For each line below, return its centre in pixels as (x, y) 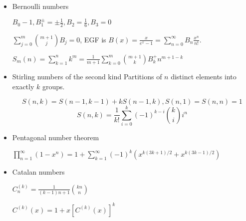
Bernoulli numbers (40, 6)
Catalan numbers (38, 172)
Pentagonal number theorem (56, 137)
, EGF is (93, 39)
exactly (23, 86)
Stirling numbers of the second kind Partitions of (87, 76)
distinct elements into (204, 76)
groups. (53, 86)
